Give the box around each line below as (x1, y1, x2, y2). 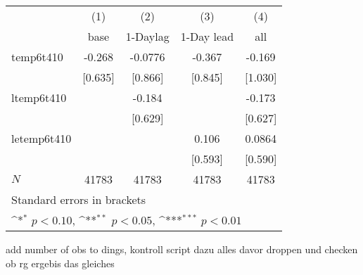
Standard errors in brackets (11, 191, 146, 207)
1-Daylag (125, 28, 170, 44)
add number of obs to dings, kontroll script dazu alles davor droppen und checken (6, 242, 358, 256)
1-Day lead (180, 28, 234, 44)
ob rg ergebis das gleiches (6, 255, 115, 270)
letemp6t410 (11, 130, 72, 146)
